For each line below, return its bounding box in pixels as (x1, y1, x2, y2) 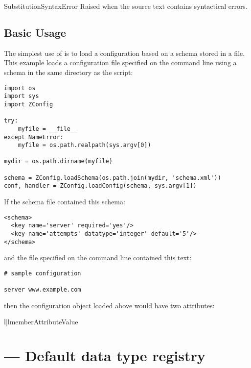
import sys (4, 93, 39, 100)
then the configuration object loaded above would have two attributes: (4, 300, 215, 310)
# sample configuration (4, 270, 81, 277)
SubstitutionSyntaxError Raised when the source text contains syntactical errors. (4, 1, 248, 11)
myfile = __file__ (18, 125, 78, 132)
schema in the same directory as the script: (4, 67, 133, 77)
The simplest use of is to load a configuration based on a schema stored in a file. (4, 48, 245, 58)
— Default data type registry (4, 345, 205, 366)
